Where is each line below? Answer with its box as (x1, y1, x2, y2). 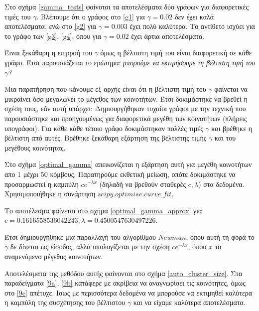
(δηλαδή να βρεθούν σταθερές (99, 178, 186, 189)
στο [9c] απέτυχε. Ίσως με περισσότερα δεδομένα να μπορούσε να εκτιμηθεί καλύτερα (4, 287, 253, 298)
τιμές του (4, 11, 31, 21)
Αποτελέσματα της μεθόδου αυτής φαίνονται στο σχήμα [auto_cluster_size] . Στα (4, 268, 243, 278)
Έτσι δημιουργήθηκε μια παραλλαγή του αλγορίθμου (4, 231, 156, 242)
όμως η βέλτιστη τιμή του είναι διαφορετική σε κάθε (100, 47, 252, 58)
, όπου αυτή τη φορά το (186, 231, 255, 242)
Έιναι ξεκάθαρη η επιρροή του (4, 47, 93, 58)
